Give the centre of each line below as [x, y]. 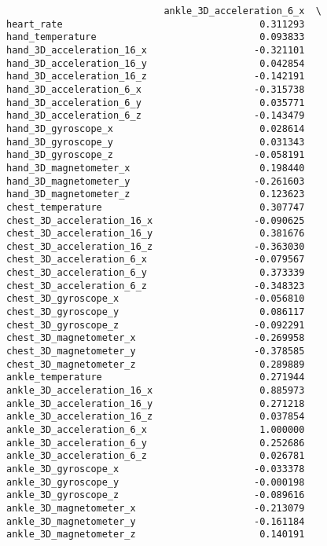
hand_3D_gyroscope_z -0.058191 [156, 155]
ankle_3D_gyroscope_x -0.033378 [156, 469]
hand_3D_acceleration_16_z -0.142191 [156, 77]
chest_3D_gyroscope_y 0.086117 [156, 312]
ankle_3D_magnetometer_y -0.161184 [156, 521]
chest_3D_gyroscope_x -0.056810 [156, 299]
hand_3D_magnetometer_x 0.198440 [156, 168]
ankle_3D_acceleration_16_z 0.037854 [156, 417]
